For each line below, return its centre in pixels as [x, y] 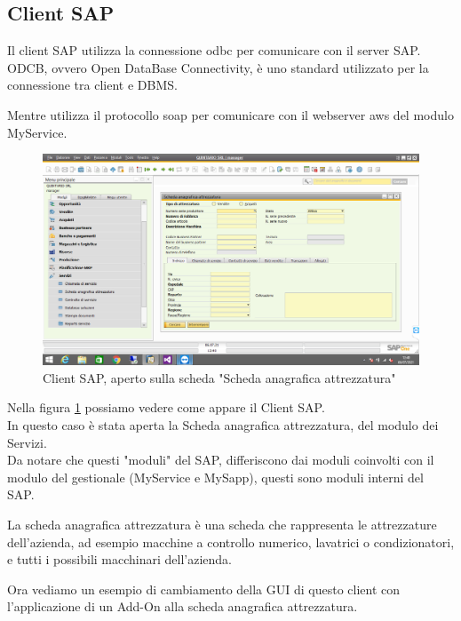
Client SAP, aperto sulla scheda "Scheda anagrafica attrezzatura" [219, 377]
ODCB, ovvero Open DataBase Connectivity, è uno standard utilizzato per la [218, 67]
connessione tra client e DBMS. [92, 85]
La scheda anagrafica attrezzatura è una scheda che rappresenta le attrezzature [222, 524]
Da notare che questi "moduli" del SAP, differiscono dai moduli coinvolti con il [221, 460]
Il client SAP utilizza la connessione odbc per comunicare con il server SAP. [214, 50]
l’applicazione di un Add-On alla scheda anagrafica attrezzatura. [183, 606]
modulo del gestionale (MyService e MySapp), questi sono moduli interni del [215, 477]
